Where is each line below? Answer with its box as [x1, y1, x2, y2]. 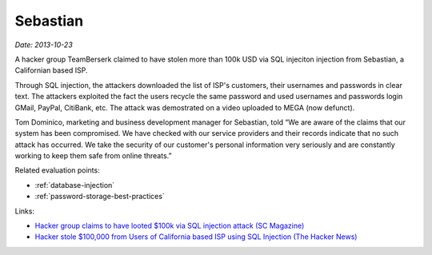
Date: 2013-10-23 [14, 40, 74, 50]
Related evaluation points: [14, 165, 100, 175]
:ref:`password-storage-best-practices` [34, 192, 166, 201]
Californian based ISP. [14, 66, 88, 75]
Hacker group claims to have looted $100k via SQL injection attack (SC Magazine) [34, 221, 305, 231]
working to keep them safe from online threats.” [14, 151, 172, 161]
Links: [14, 206, 35, 216]
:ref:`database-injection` [34, 180, 115, 189]
